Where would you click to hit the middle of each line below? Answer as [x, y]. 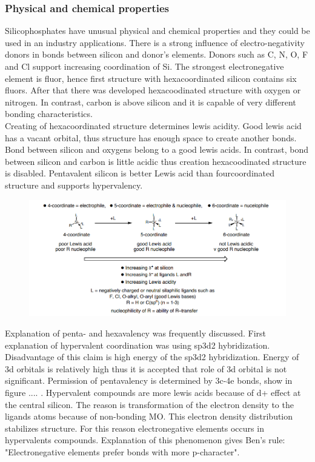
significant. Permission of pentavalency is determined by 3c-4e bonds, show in [149, 380]
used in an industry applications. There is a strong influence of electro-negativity [155, 42]
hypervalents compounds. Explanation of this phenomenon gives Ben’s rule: [145, 440]
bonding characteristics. [49, 114]
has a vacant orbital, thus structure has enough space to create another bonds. [151, 137]
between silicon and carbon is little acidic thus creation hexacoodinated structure [156, 161]
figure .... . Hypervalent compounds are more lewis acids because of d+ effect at [153, 392]
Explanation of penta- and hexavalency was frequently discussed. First [135, 333]
